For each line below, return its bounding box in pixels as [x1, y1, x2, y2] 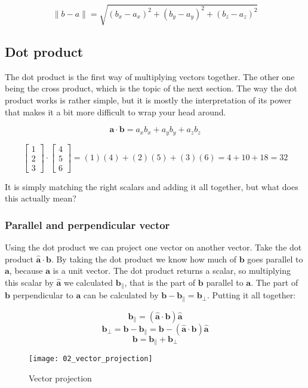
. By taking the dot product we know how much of [51, 252, 237, 265]
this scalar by [5, 276, 54, 288]
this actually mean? [5, 192, 76, 204]
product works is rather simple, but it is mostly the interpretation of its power [5, 93, 292, 106]
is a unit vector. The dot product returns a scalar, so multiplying [53, 264, 291, 277]
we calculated [64, 276, 113, 288]
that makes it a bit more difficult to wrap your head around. [5, 105, 226, 118]
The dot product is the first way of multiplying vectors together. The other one [5, 70, 295, 83]
